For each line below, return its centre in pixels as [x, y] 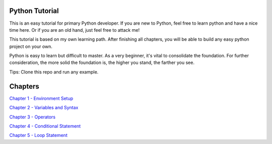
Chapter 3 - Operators [32, 117]
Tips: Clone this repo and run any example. [54, 72]
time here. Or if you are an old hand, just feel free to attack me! [75, 30]
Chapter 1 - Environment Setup [41, 98]
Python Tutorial [34, 11]
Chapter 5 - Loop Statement [38, 135]
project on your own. [31, 46]
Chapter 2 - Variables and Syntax [44, 108]
